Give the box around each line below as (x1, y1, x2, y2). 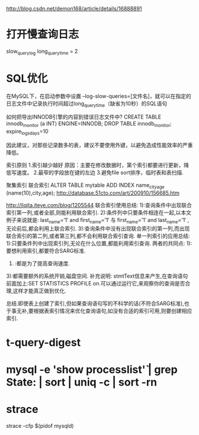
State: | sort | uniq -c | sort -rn (6, 376, 158, 389)
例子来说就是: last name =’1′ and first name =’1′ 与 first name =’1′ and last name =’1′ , (6, 216, 190, 225)
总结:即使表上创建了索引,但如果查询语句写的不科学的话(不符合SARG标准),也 (6, 300, 190, 307)
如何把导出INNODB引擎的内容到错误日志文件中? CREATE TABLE (6, 113, 162, 120)
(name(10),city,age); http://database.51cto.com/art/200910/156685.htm (6, 189, 179, 196)
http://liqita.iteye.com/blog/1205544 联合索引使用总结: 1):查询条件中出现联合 (6, 201, 192, 208)
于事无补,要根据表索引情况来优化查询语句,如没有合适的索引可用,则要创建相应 (6, 307, 192, 314)
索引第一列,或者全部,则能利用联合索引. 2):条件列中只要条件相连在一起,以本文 (6, 209, 191, 216)
